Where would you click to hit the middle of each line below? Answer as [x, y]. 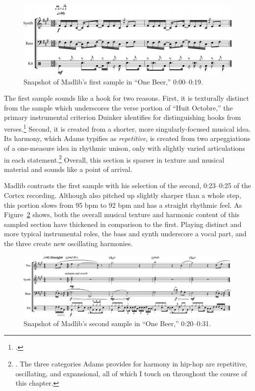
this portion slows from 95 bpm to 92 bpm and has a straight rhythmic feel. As [123, 205]
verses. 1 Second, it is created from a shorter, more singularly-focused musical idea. [127, 128]
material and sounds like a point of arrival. [68, 169]
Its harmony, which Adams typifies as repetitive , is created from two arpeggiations [127, 138]
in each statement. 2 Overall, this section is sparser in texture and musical [114, 159]
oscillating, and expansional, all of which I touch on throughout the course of [131, 373]
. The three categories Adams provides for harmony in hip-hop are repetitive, [131, 363]
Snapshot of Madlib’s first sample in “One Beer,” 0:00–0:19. [113, 81]
